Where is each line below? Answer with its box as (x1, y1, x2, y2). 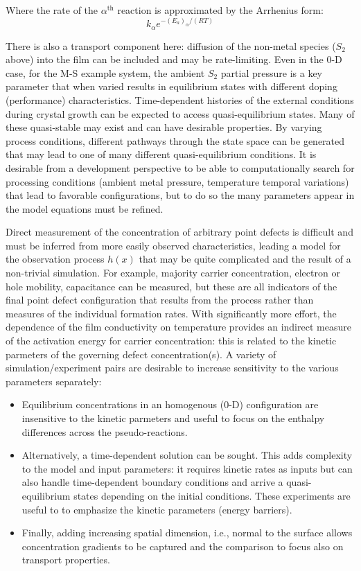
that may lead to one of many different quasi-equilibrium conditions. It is (6, 147, 317, 161)
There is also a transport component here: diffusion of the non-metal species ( (6, 38, 336, 53)
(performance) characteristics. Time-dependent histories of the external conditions (6, 92, 354, 107)
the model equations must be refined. (6, 201, 164, 216)
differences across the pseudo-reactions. (21, 424, 188, 439)
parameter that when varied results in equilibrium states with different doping (6, 79, 337, 94)
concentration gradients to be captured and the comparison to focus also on (21, 538, 344, 553)
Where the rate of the (6, 3, 98, 17)
